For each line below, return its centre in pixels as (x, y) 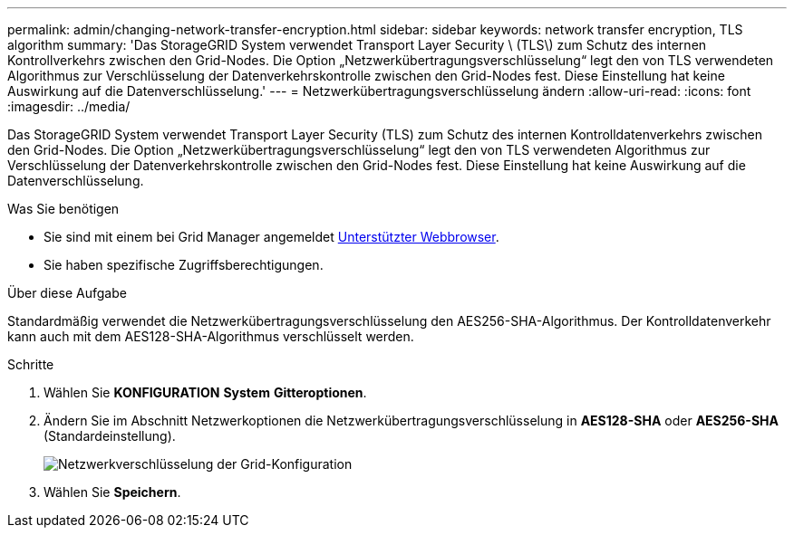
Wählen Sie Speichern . (112, 492)
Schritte (31, 364)
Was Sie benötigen (63, 209)
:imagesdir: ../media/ (69, 106)
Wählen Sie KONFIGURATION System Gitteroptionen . (205, 392)
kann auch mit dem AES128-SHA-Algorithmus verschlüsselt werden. (211, 336)
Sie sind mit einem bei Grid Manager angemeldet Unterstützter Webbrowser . (271, 237)
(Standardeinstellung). (110, 436)
